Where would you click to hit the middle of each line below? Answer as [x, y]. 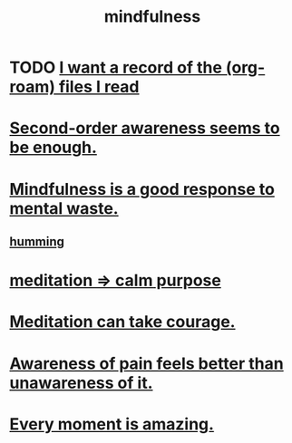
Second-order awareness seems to [145, 128]
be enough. [54, 148]
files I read [99, 87]
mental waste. [64, 208]
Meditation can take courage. [122, 322]
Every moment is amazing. [112, 424]
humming [37, 241]
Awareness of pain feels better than [146, 363]
